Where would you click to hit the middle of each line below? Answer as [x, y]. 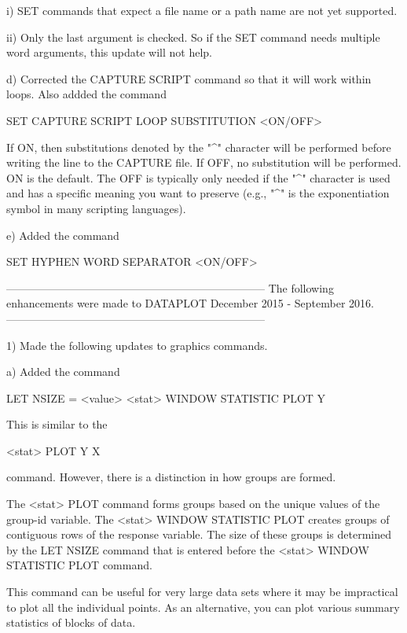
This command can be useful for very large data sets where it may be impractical [202, 592]
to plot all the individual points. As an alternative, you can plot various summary [203, 607]
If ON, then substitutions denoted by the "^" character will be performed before [199, 147]
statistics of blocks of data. [71, 622]
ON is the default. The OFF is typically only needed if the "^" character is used [198, 177]
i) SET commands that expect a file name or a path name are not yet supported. [202, 10]
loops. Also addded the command [86, 94]
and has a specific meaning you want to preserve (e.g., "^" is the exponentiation [198, 193]
